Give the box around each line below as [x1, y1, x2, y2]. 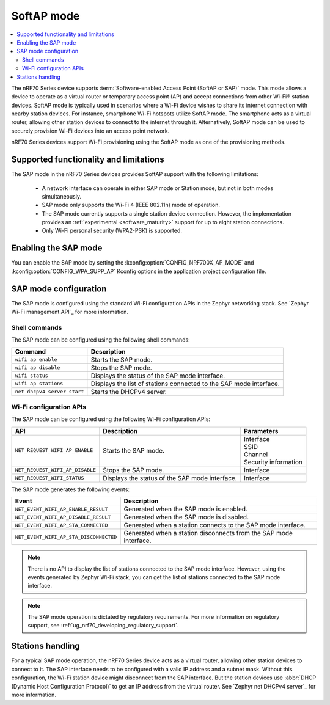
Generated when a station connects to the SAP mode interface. [123, 521, 306, 530]
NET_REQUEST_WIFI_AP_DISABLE [15, 467, 97, 473]
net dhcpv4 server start [15, 389, 84, 395]
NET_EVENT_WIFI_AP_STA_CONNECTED [15, 522, 108, 528]
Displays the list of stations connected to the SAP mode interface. [90, 379, 280, 388]
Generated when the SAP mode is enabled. [123, 505, 248, 513]
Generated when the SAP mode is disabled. [123, 513, 249, 522]
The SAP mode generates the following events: [11, 486, 130, 493]
